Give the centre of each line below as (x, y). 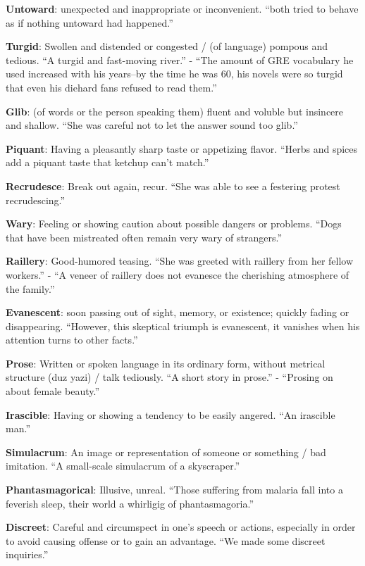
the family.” (30, 288)
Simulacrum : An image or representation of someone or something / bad (166, 452)
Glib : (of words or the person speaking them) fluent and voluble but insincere (175, 111)
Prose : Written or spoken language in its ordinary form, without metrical (166, 363)
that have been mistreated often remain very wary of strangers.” (144, 237)
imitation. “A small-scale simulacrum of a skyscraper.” (123, 466)
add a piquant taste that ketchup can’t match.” (107, 162)
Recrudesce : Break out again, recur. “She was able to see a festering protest (173, 185)
